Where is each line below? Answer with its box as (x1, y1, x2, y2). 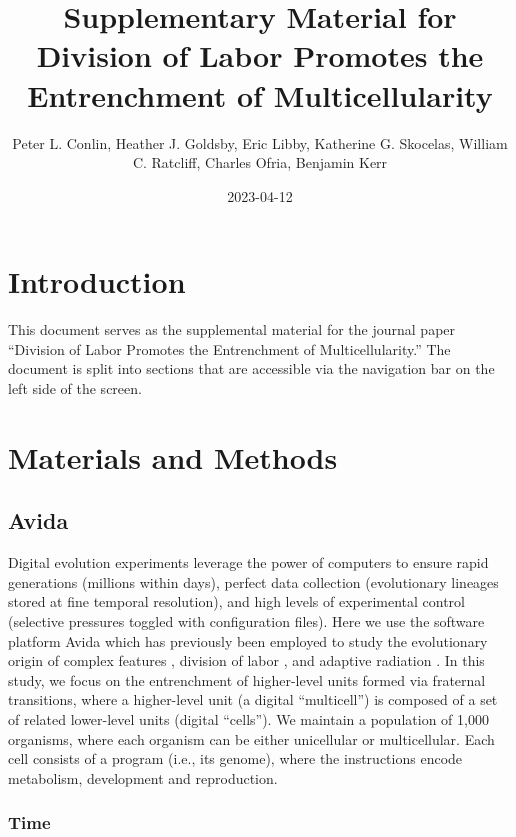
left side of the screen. (8, 378, 142, 398)
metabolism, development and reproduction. (8, 767, 278, 788)
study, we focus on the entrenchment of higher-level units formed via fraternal (8, 669, 486, 690)
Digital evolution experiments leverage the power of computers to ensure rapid (8, 552, 489, 573)
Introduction (8, 261, 186, 302)
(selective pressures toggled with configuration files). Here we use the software (8, 610, 485, 631)
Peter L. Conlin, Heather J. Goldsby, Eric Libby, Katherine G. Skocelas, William (12, 132, 508, 153)
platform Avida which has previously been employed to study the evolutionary (8, 630, 488, 651)
